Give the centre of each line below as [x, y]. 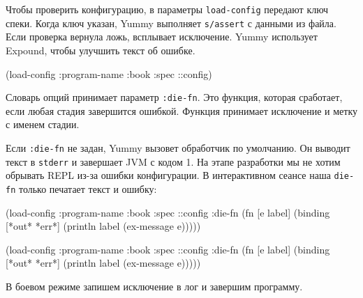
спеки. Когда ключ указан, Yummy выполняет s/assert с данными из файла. [171, 23]
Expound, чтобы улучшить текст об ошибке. [101, 50]
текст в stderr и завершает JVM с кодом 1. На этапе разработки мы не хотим [173, 161]
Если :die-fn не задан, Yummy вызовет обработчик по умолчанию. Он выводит [178, 147]
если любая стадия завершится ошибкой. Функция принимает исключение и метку [181, 110]
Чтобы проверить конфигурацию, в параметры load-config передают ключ [167, 9]
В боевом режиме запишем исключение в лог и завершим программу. [154, 286]
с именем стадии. [43, 124]
